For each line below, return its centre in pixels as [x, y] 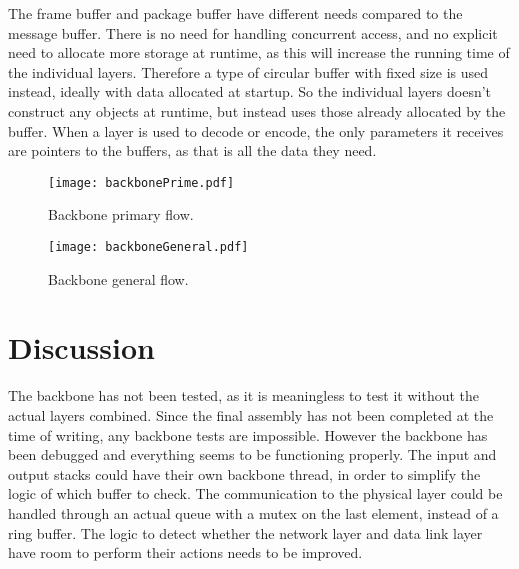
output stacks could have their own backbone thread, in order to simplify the [244, 473]
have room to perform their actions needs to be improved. [185, 552]
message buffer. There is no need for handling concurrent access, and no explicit [253, 32]
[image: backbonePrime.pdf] [141, 182]
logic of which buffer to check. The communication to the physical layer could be [255, 493]
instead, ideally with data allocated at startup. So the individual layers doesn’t [250, 91]
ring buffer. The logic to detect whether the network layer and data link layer [245, 532]
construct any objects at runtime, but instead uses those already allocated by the [257, 110]
